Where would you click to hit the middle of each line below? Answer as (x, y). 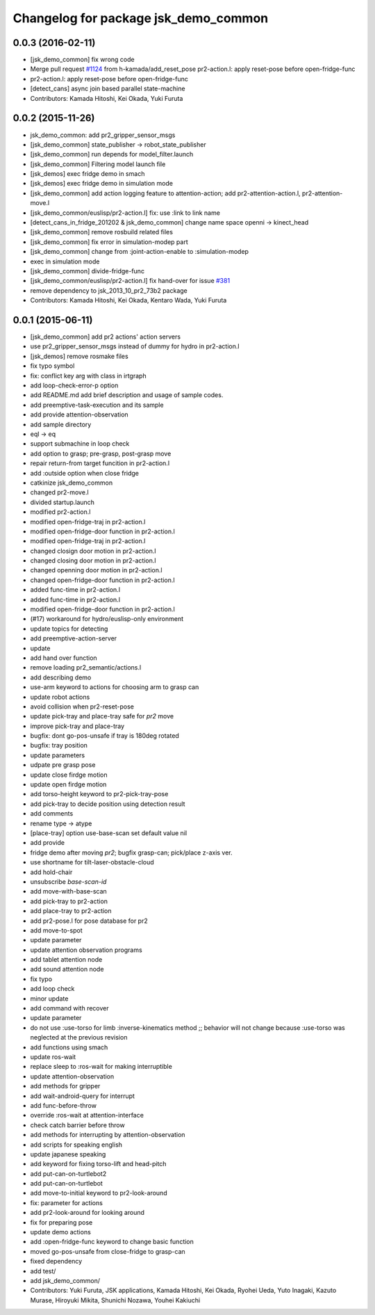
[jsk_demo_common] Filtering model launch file (98, 164)
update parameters (58, 755)
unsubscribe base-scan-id (68, 881)
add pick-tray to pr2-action (69, 901)
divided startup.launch (62, 502)
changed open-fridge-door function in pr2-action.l (102, 580)
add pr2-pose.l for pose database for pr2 (89, 921)
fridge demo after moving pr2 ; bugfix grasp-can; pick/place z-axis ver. (131, 853)
